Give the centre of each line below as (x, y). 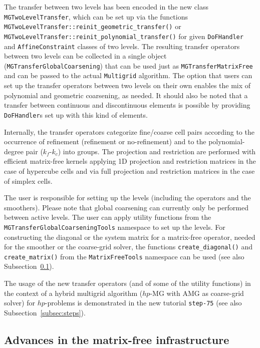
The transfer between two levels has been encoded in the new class (106, 7)
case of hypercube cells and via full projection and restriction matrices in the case (129, 170)
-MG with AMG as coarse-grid (197, 293)
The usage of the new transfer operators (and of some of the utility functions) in (127, 283)
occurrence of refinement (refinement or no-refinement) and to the (105, 141)
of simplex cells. (28, 181)
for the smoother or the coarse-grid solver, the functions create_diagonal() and (128, 247)
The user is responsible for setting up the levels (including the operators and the (127, 198)
